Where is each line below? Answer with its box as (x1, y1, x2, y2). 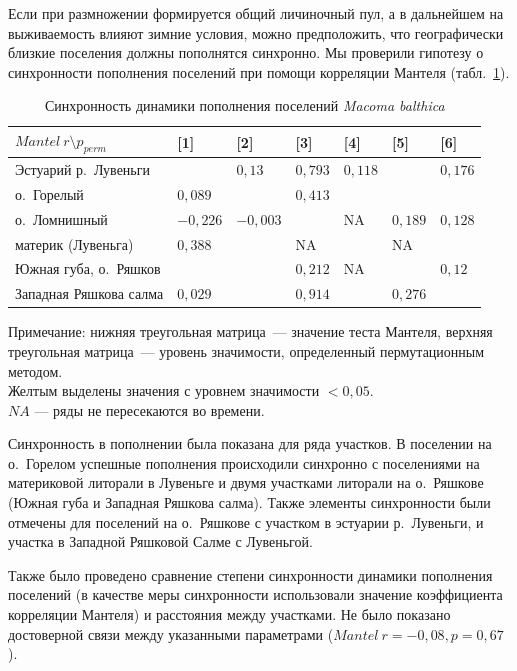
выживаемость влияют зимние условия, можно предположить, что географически (8, 22, 504, 43)
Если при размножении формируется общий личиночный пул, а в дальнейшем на (8, 3, 504, 23)
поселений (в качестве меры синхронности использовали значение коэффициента (8, 584, 503, 605)
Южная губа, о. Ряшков (15, 258, 161, 279)
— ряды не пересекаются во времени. (34, 399, 265, 420)
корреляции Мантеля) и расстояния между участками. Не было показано (8, 604, 451, 625)
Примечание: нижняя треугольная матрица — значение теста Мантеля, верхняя (8, 321, 493, 342)
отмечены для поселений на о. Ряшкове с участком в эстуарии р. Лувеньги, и (8, 511, 484, 532)
